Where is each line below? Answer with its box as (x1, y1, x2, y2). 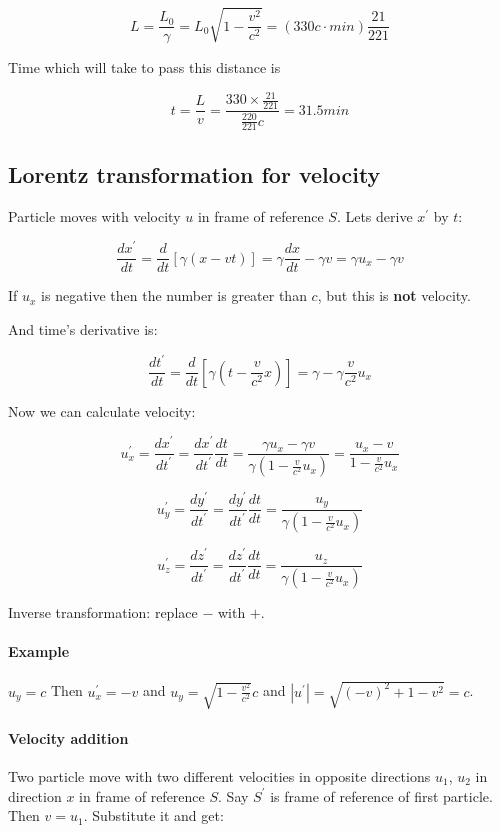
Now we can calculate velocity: (8, 400, 196, 421)
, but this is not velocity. (317, 285, 471, 306)
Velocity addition (8, 727, 129, 748)
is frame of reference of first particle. (270, 785, 493, 806)
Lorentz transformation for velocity (8, 158, 381, 189)
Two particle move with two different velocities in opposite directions (8, 765, 431, 786)
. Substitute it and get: (83, 805, 224, 826)
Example (8, 641, 70, 662)
